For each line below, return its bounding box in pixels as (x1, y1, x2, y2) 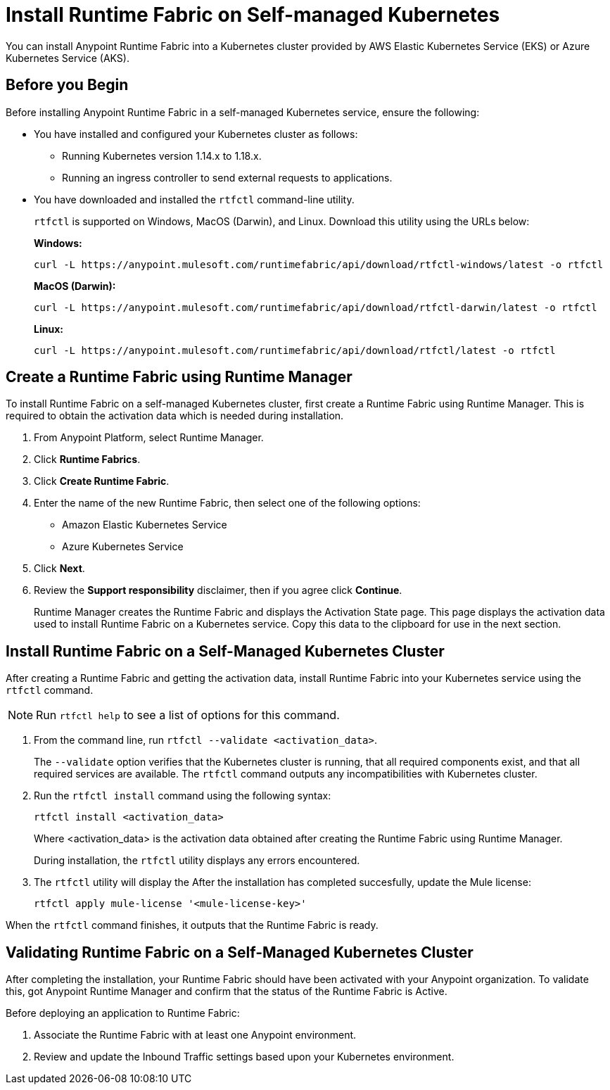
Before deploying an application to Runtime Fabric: (6, 1007, 240, 1020)
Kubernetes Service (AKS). (6, 51, 129, 64)
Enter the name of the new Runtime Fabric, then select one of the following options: (34, 497, 421, 509)
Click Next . (34, 562, 85, 575)
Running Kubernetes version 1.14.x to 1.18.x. (62, 149, 262, 162)
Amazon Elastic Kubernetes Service (62, 519, 227, 531)
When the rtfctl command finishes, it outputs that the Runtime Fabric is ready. (6, 919, 379, 932)
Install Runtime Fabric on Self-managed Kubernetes (6, 3, 500, 27)
